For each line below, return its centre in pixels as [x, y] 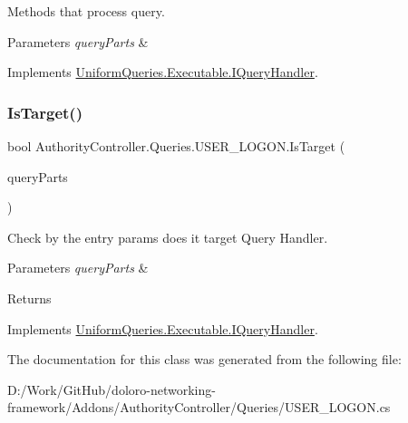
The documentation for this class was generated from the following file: [204, 359]
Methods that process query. [86, 11]
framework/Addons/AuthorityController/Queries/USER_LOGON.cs [199, 407]
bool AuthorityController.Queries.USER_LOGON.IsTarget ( [176, 146]
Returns [29, 298]
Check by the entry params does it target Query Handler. [168, 237]
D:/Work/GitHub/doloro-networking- [112, 389]
